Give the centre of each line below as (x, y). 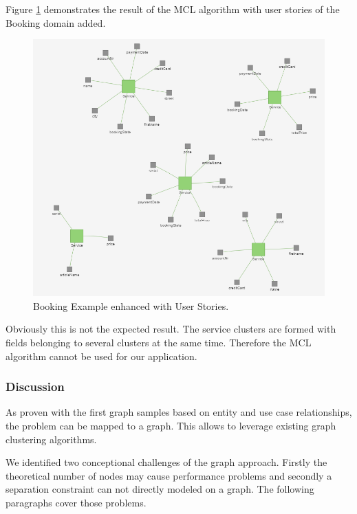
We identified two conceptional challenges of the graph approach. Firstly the (166, 462)
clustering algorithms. (51, 439)
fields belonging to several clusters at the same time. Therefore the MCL (159, 342)
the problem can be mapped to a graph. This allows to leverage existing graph (171, 425)
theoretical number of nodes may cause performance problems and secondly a (169, 475)
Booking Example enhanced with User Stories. (131, 305)
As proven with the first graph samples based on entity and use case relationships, (179, 412)
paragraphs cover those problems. (76, 502)
